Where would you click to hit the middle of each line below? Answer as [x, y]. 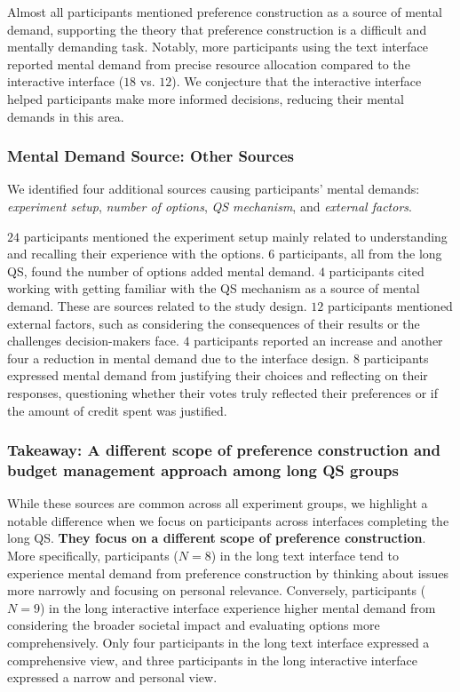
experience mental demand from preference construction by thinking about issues [228, 573]
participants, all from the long [360, 254]
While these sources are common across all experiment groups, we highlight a [218, 503]
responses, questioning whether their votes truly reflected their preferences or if [222, 392]
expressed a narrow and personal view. [112, 677]
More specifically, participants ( [93, 556]
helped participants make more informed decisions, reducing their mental [206, 98]
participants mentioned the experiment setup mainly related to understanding [235, 236]
